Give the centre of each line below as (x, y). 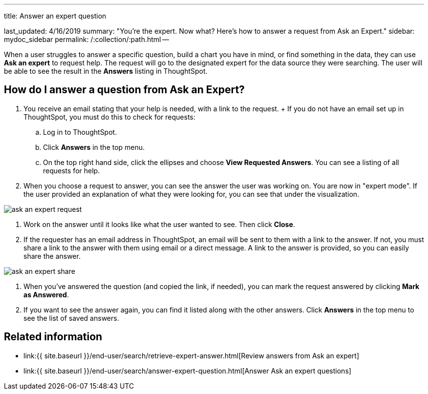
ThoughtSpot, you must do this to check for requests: (109, 117)
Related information (53, 337)
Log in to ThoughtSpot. (80, 132)
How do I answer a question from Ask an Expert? (124, 90)
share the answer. (52, 256)
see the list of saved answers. (71, 318)
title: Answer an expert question (55, 16)
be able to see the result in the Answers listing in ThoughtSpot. (106, 71)
